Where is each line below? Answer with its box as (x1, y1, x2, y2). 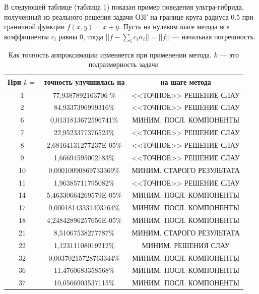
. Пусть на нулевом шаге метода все (118, 21, 230, 32)
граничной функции (4, 21, 65, 32)
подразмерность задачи (88, 59, 159, 70)
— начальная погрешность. (172, 31, 255, 41)
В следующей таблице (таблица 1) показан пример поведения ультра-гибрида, (4, 2, 244, 12)
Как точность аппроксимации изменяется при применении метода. (8, 49, 212, 60)
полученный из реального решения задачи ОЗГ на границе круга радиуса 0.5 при (4, 11, 253, 22)
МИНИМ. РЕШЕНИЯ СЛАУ (142, 240, 230, 250)
